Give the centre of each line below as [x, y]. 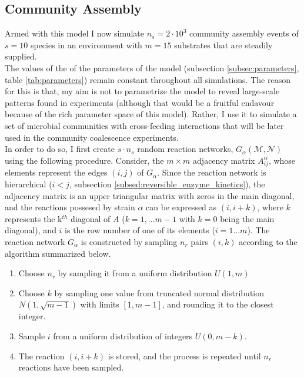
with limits [100, 304]
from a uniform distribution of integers [123, 336]
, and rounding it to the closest [218, 304]
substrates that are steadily [223, 44]
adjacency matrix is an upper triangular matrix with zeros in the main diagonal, [150, 195]
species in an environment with [86, 44]
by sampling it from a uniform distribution [135, 273]
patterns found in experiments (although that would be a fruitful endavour [140, 102]
